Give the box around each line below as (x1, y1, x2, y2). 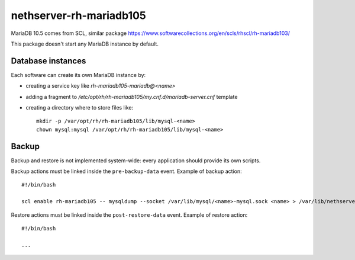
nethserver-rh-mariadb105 (11, 9, 146, 22)
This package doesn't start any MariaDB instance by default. (11, 40, 159, 47)
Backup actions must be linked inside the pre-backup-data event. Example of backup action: (11, 168, 242, 175)
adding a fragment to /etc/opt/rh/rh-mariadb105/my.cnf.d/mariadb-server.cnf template (25, 93, 238, 100)
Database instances (11, 56, 86, 66)
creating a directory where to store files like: (25, 104, 134, 111)
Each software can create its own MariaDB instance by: (11, 71, 146, 78)
